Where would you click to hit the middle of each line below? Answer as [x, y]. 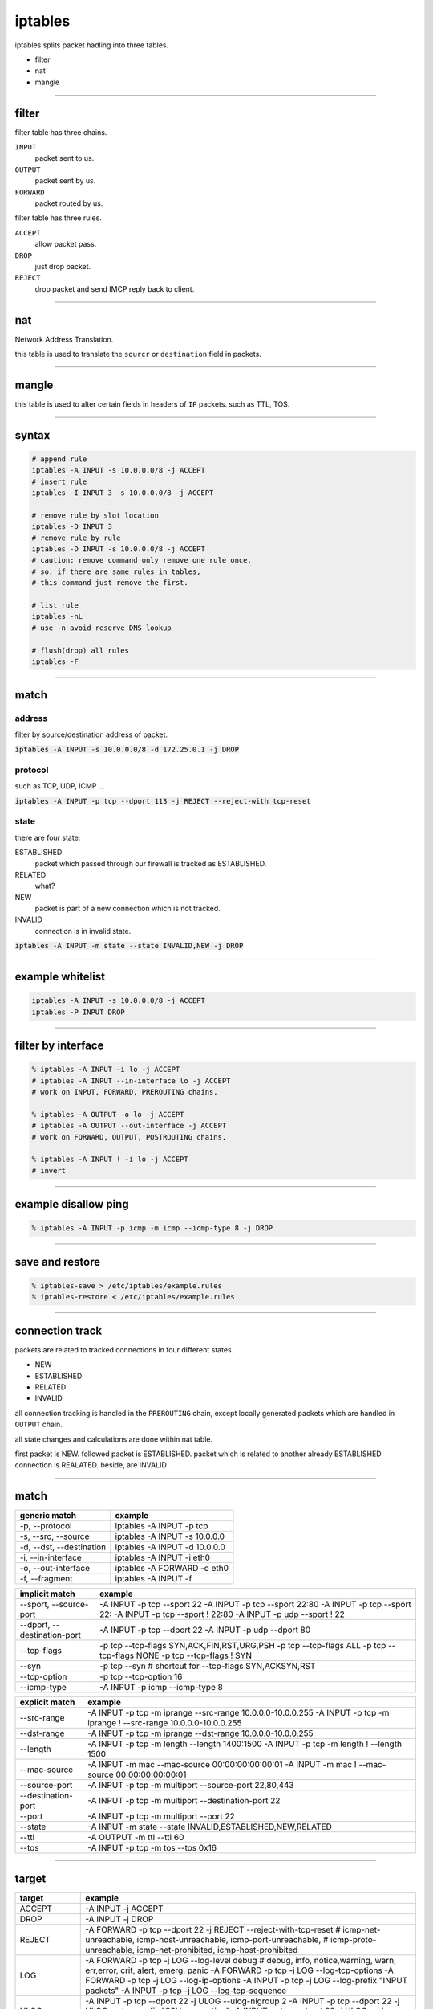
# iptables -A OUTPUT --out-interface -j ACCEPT [129, 1126]
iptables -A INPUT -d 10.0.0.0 [170, 1547]
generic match [48, 1516]
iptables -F [55, 661]
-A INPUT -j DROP [119, 1919]
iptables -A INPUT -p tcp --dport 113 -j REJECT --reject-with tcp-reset [163, 801]
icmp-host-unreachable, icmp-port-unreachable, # [233, 1939]
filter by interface [59, 1046]
